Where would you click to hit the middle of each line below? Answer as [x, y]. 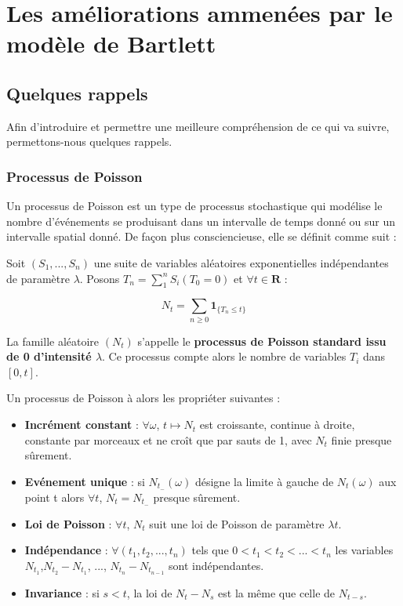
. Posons [100, 278]
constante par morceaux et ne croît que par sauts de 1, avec [168, 439]
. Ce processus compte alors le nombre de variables [224, 356]
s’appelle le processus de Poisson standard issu [262, 341]
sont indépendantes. [216, 565]
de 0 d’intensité [49, 356]
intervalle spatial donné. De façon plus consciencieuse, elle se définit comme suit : [201, 236]
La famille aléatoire [53, 341]
